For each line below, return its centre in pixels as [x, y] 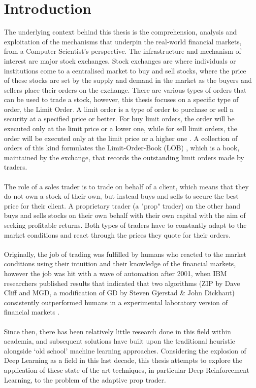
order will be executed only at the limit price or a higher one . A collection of [121, 138]
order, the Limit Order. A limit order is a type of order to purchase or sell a [119, 109]
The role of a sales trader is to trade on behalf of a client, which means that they [127, 186]
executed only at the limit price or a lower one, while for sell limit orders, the [121, 128]
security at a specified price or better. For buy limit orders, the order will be [119, 119]
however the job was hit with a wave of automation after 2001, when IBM [115, 273]
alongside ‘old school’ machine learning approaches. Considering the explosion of [125, 350]
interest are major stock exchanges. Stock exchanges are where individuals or [120, 60]
